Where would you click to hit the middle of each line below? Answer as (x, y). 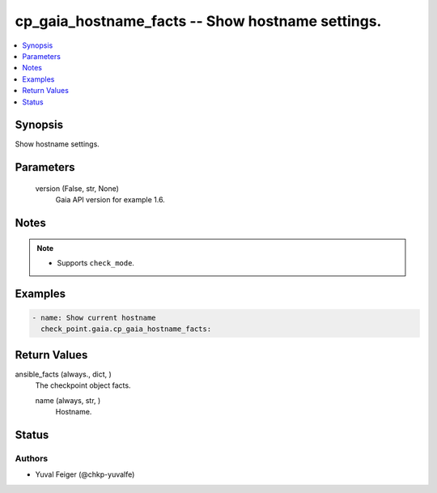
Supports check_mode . (96, 263)
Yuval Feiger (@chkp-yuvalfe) (85, 474)
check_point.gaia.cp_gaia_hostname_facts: (126, 329)
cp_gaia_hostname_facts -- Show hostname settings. (198, 21)
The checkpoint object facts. (83, 385)
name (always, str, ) (68, 400)
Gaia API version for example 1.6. (110, 200)
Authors (32, 458)
